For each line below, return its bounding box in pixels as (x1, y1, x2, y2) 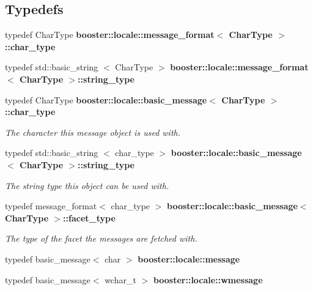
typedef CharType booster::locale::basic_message (5, 93, 207, 106)
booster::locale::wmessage (153, 273, 263, 286)
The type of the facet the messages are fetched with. (5, 232, 197, 245)
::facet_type (63, 211, 116, 224)
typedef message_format (5, 199, 97, 212)
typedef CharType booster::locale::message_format (5, 28, 215, 41)
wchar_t (105, 273, 136, 286)
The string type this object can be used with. (5, 179, 169, 191)
